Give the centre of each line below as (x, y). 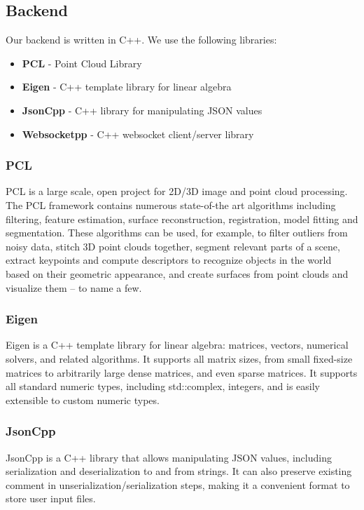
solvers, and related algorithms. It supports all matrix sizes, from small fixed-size (179, 358)
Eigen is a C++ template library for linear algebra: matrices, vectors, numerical (177, 345)
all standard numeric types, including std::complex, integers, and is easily (163, 386)
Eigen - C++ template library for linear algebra (127, 87)
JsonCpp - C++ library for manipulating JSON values (142, 110)
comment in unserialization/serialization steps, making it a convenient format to (178, 484)
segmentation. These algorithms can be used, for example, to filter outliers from (177, 233)
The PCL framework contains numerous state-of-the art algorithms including (171, 204)
